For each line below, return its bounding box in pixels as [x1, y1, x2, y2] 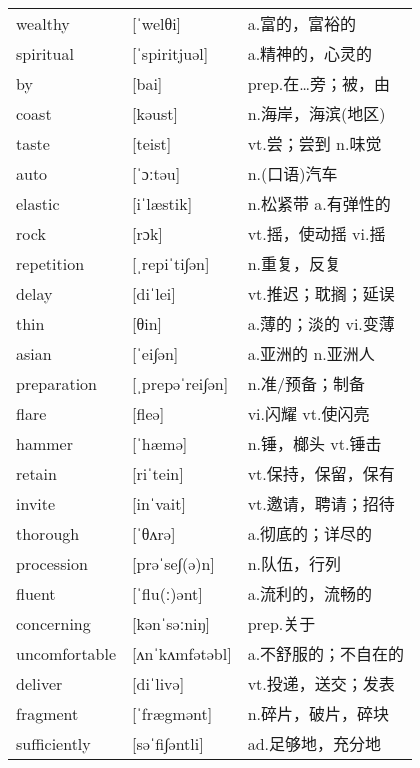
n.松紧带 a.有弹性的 [247, 192, 391, 216]
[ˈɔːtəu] [132, 161, 181, 185]
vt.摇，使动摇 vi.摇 [247, 222, 386, 246]
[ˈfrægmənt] [132, 701, 213, 725]
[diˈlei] [132, 281, 176, 305]
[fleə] [132, 401, 165, 425]
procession [16, 551, 88, 575]
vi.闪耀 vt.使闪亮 [247, 402, 370, 426]
